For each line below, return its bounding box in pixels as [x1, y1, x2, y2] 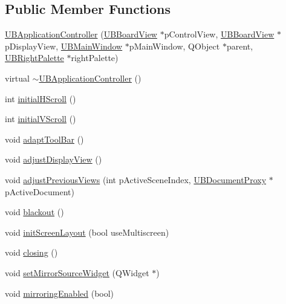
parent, [226, 39, 253, 52]
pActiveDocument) [5, 185, 74, 198]
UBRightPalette [5, 51, 64, 64]
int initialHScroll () [5, 92, 76, 105]
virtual [5, 71, 30, 84]
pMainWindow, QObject [129, 39, 220, 52]
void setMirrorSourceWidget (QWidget [5, 266, 149, 279]
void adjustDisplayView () [5, 153, 102, 166]
